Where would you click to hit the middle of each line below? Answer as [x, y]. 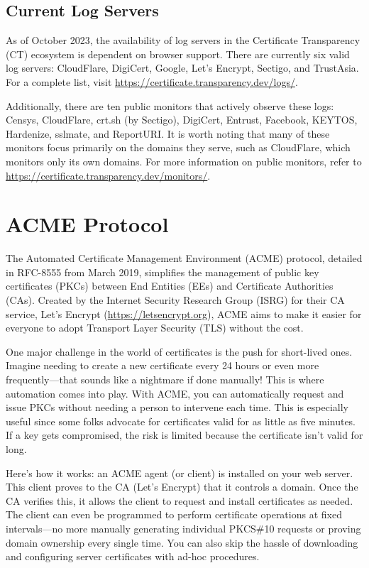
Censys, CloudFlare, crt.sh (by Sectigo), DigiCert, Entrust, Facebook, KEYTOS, [182, 120]
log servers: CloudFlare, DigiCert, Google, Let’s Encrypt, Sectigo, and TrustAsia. [182, 68]
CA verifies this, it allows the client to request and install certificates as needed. [180, 500]
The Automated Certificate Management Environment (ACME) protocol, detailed [184, 258]
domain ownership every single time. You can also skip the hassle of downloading [182, 542]
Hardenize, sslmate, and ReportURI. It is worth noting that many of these [168, 133]
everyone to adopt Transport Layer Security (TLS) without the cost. [155, 328]
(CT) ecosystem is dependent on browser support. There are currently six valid [178, 54]
